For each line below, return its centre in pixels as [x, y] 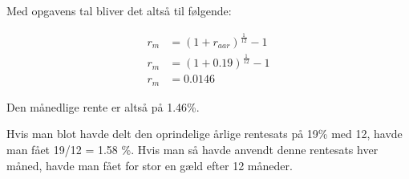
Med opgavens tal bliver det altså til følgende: [119, 10]
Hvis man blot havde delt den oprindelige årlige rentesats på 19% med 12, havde [204, 134]
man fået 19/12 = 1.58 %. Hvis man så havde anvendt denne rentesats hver [192, 150]
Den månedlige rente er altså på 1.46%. [103, 106]
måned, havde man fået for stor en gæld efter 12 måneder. [150, 165]
